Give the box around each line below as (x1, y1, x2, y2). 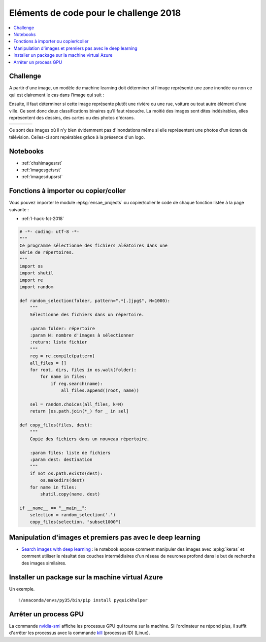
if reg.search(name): (50, 380, 103, 386)
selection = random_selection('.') (30, 512, 116, 518)
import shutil (19, 270, 54, 276)
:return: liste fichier (30, 340, 87, 345)
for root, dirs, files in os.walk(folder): (30, 367, 136, 373)
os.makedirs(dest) (40, 478, 85, 483)
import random (19, 284, 54, 290)
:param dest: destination (30, 457, 93, 462)
